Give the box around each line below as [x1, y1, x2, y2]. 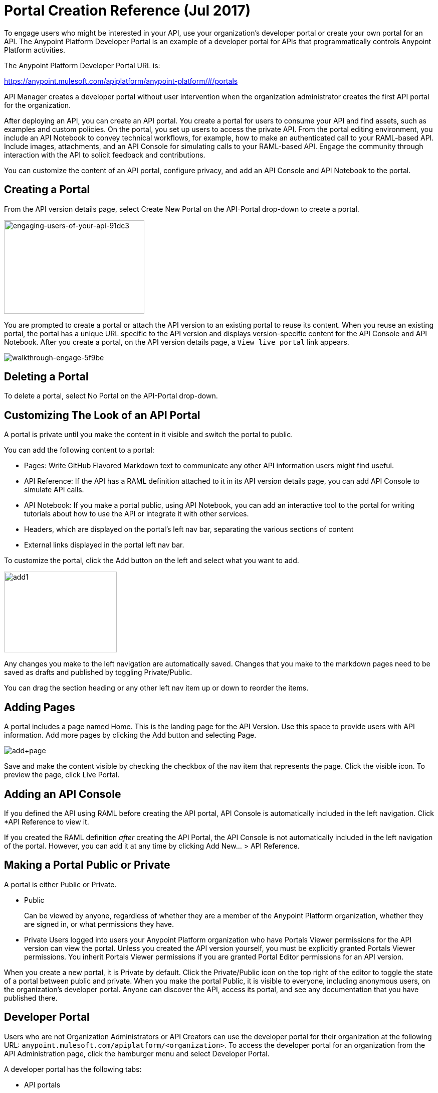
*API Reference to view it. [4, 817, 89, 826]
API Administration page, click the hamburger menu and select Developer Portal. [4, 1049, 270, 1058]
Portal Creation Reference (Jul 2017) [4, 2, 251, 19]
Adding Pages [4, 701, 75, 714]
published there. [4, 993, 58, 1002]
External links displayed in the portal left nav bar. [24, 540, 184, 550]
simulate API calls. [24, 485, 84, 494]
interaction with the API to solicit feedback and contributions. [4, 150, 205, 159]
